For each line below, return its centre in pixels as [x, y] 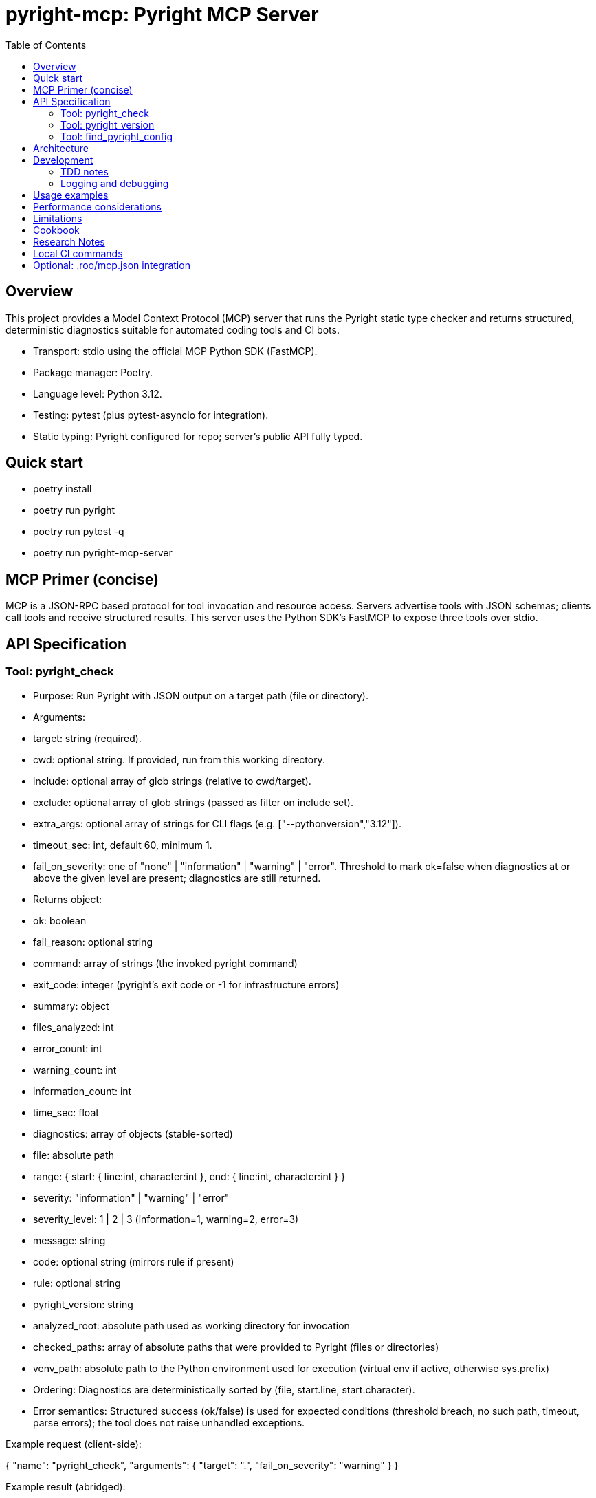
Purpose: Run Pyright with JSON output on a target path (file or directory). [201, 695]
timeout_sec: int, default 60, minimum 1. [123, 845]
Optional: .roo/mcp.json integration [112, 265]
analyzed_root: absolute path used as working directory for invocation [191, 1325]
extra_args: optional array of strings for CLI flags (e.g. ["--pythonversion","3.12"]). [217, 823]
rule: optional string [77, 1283]
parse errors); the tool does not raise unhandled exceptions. [169, 1422]
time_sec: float [66, 1112]
